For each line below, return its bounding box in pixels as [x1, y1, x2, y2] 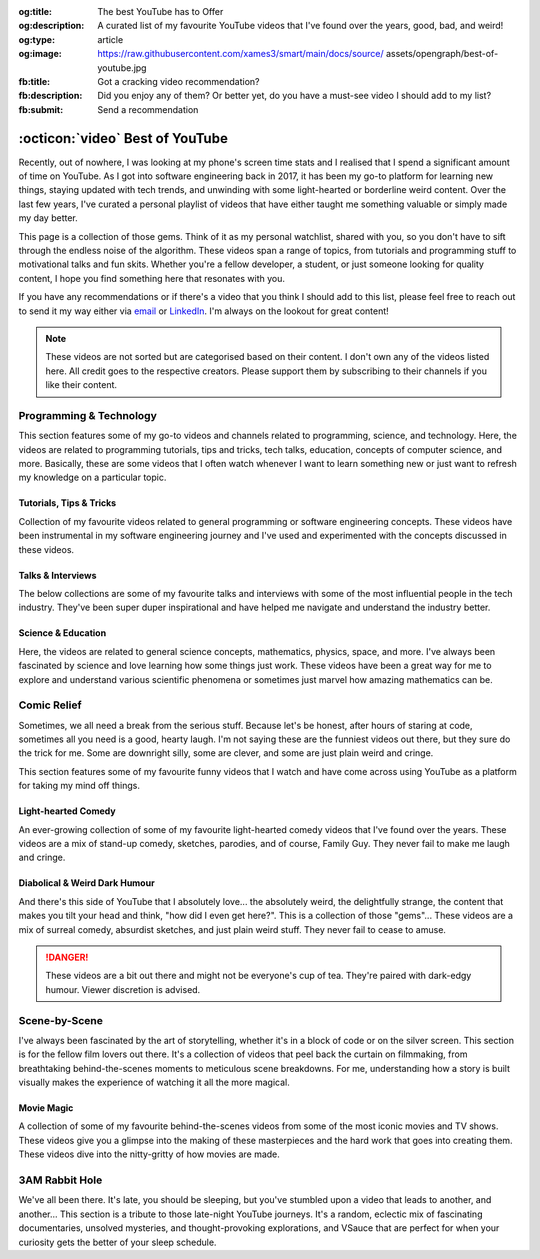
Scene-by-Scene [18, 1013, 104, 1027]
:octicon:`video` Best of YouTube [18, 130, 229, 147]
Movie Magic [18, 1102, 74, 1114]
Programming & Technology [18, 408, 157, 422]
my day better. [18, 212, 79, 224]
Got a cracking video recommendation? [97, 75, 260, 87]
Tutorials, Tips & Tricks [18, 497, 117, 509]
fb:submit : [18, 103, 64, 115]
